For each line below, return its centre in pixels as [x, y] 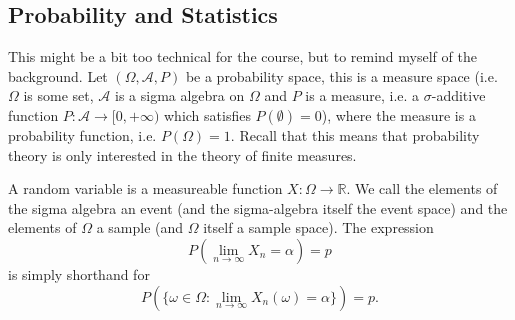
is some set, [58, 95]
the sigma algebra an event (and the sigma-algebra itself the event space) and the [258, 207]
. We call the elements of [422, 188]
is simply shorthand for [79, 273]
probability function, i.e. [82, 134]
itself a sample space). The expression [318, 227]
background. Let [58, 75]
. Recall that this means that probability [355, 134]
